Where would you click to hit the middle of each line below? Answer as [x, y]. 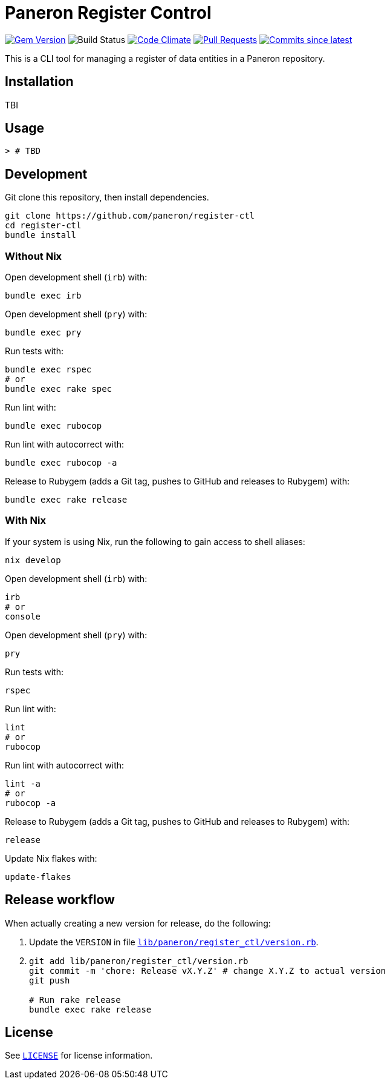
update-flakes [38, 877]
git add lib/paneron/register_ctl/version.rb [139, 961]
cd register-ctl [43, 226]
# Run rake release [75, 1000]
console [23, 616]
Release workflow [60, 900]
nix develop [33, 560]
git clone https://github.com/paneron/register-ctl [130, 216]
